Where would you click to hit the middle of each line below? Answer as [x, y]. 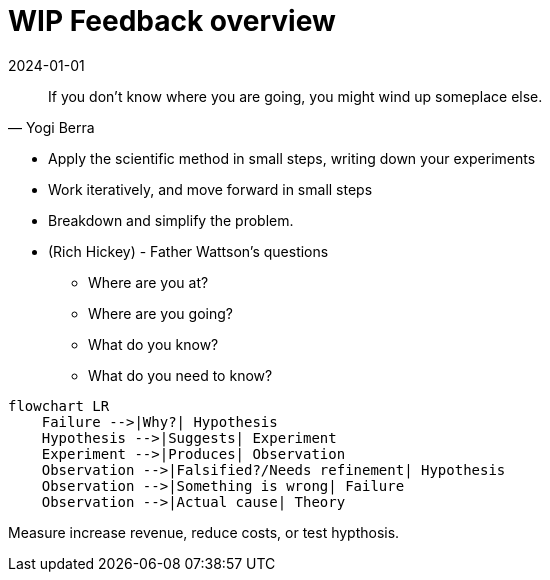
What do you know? [153, 344]
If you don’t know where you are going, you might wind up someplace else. [295, 96]
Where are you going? [160, 313]
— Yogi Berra [51, 127]
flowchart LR [59, 405]
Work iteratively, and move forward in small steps [210, 189]
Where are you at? [148, 282]
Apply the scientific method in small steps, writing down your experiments [292, 158]
